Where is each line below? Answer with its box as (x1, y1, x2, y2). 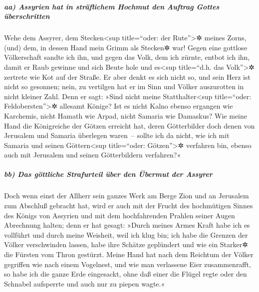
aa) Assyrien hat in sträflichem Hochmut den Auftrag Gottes (4, 1, 220, 11)
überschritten (4, 11, 50, 21)
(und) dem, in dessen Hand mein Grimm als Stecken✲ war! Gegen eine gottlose (4, 42, 248, 52)
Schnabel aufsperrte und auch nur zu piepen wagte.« (4, 278, 165, 289)
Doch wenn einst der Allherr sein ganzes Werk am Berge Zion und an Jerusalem (4, 190, 249, 201)
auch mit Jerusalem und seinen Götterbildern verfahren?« (4, 149, 181, 160)
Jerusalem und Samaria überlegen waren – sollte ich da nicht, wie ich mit (4, 130, 230, 141)
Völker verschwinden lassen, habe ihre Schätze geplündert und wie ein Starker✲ (4, 239, 248, 250)
